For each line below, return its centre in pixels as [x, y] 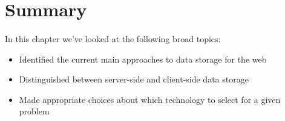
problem [34, 111]
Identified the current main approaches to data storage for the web [143, 59]
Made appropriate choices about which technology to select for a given [150, 99]
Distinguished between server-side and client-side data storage [134, 79]
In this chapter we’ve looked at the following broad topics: [113, 38]
